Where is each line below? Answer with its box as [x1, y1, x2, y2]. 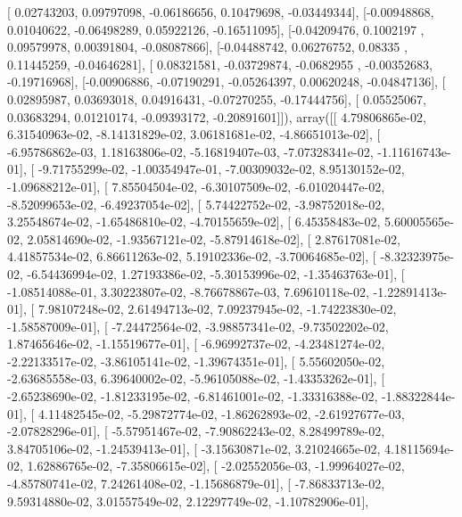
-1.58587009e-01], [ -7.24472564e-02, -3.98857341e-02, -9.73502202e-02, [7, 316, 389, 335]
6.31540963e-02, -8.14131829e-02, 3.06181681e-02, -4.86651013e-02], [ [7, 125, 381, 144]
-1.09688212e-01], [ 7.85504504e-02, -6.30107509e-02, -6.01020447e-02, [7, 176, 385, 195]
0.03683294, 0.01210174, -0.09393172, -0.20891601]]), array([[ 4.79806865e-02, [7, 107, 426, 126]
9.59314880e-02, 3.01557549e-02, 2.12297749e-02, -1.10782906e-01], [7, 491, 369, 510]
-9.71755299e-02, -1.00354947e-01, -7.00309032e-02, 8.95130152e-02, [37, 160, 405, 178]
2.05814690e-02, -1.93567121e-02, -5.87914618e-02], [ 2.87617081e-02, [27, 229, 400, 248]
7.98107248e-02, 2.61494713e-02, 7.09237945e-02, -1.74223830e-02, [37, 300, 397, 318]
